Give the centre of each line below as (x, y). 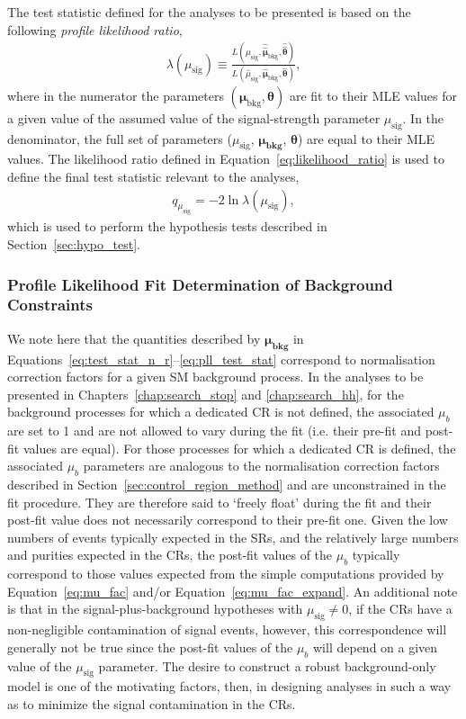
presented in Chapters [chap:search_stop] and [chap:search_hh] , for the (206, 394)
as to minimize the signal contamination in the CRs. (152, 704)
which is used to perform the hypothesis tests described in (167, 226)
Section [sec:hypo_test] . (74, 244)
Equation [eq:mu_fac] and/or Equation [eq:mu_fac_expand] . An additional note (233, 591)
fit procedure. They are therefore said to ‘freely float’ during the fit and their (220, 502)
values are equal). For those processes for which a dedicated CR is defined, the (239, 448)
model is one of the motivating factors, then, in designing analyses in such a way (229, 686)
